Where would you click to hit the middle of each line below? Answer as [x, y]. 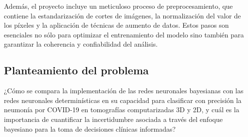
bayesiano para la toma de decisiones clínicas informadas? [90, 128]
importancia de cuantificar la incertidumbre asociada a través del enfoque [113, 119]
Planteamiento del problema [76, 70]
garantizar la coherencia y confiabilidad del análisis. [81, 44]
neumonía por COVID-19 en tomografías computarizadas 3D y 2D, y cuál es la [122, 110]
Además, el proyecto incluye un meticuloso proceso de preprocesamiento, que [118, 6]
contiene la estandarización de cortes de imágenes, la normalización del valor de [123, 15]
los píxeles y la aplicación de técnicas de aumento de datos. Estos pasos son [116, 25]
